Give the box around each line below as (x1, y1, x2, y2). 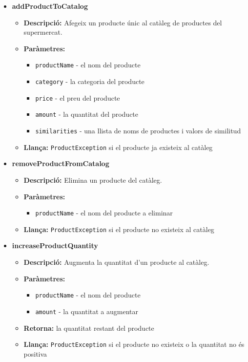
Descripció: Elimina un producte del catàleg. (23, 174, 162, 185)
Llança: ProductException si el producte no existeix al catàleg (23, 224, 214, 234)
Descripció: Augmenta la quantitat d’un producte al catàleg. (23, 257, 209, 267)
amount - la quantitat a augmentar (35, 306, 138, 316)
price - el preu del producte (35, 92, 120, 103)
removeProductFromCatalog (12, 158, 109, 169)
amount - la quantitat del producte (35, 109, 139, 119)
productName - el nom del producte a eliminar (35, 208, 173, 218)
